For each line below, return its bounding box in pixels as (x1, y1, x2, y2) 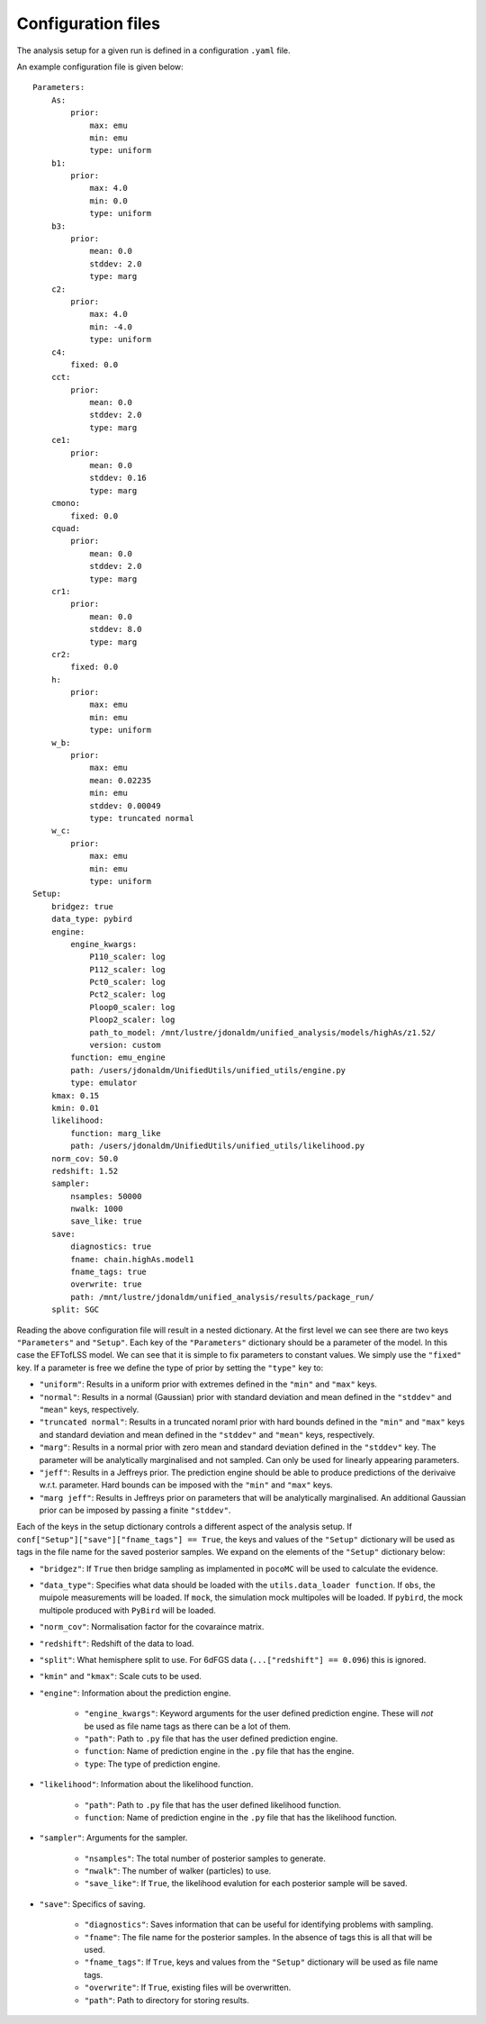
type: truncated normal (89, 813, 194, 823)
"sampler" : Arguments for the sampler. (39, 1832, 188, 1843)
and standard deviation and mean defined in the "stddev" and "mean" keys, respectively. (39, 1429, 375, 1440)
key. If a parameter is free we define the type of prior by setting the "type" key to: (16, 1362, 324, 1373)
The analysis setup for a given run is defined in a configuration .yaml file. (16, 45, 292, 56)
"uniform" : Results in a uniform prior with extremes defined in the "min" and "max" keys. (39, 1378, 378, 1390)
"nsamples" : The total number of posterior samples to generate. (84, 1853, 326, 1864)
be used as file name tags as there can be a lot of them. (84, 1721, 292, 1731)
